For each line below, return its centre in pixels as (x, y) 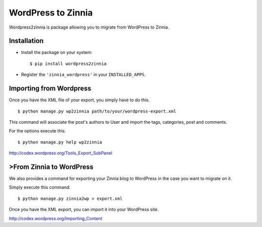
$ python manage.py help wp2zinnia (60, 142)
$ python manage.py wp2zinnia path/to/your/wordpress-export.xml (97, 111)
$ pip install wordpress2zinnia (68, 64)
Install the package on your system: (57, 52)
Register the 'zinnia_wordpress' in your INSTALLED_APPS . (83, 75)
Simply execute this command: (40, 187)
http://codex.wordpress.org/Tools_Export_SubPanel (61, 153)
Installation (26, 41)
